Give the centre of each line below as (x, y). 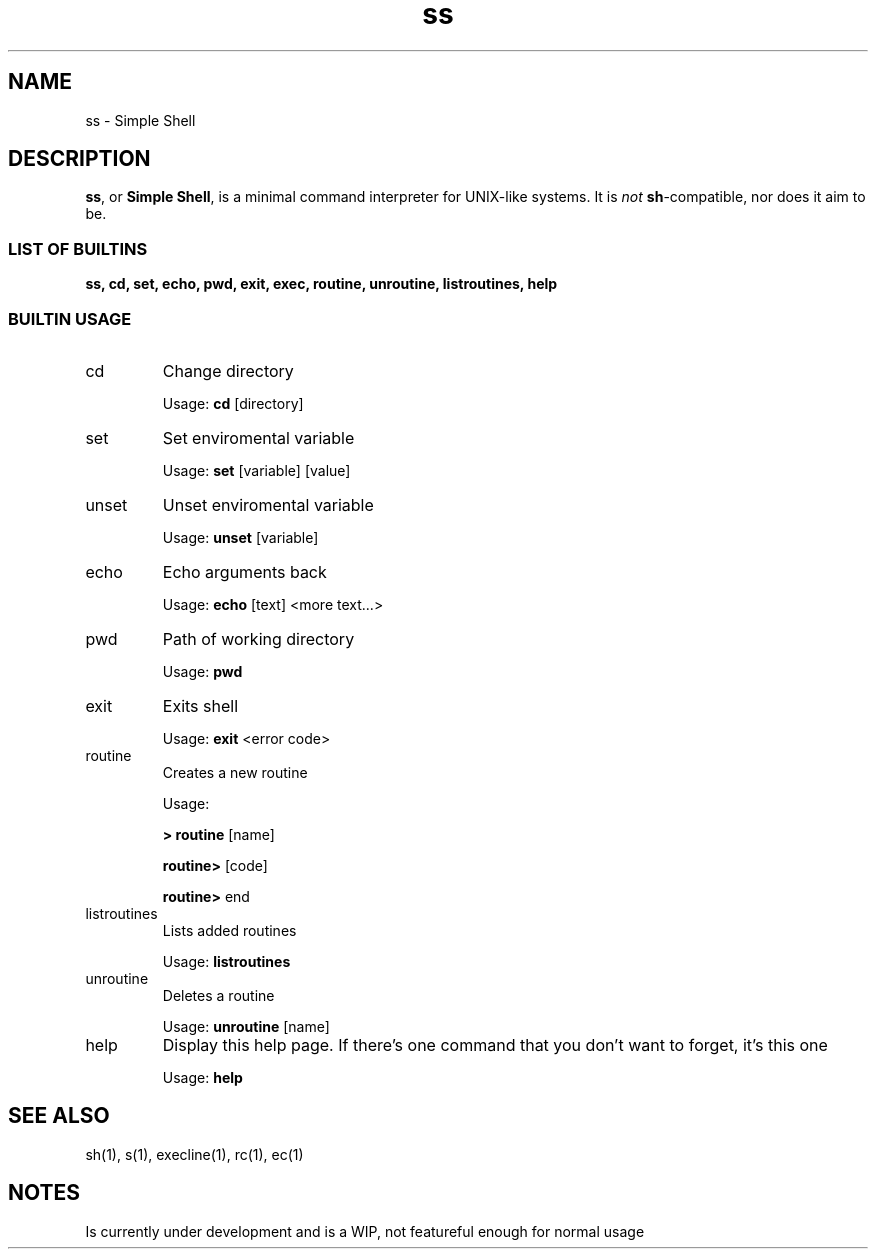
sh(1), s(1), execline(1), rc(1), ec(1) (194, 1154)
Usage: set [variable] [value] (256, 470)
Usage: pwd (202, 671)
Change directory (228, 370)
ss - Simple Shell (140, 120)
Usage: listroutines (226, 961)
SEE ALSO (59, 1116)
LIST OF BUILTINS (78, 248)
